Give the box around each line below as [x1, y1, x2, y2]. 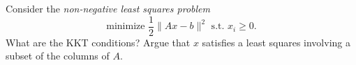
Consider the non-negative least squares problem [6, 1, 210, 15]
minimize [106, 21, 145, 32]
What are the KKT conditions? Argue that [6, 35, 191, 49]
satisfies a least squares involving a [202, 35, 350, 49]
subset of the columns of [6, 48, 110, 63]
